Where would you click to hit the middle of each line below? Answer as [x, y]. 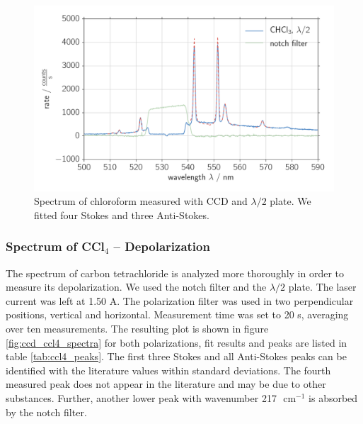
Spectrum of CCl [55, 246]
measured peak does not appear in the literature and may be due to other [166, 384]
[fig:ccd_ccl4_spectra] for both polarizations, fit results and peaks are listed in [177, 342]
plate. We [290, 201]
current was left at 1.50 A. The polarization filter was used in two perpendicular [180, 300]
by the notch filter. [46, 412]
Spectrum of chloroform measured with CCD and [141, 201]
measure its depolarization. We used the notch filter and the [136, 287]
